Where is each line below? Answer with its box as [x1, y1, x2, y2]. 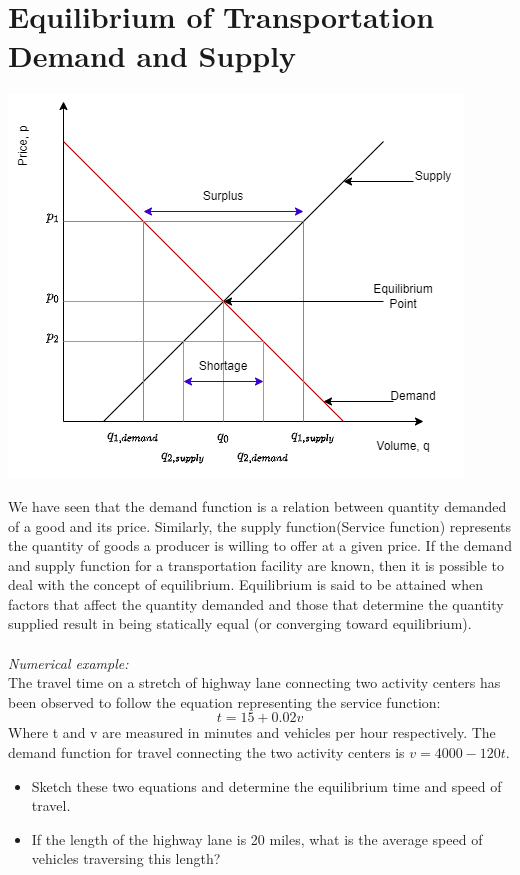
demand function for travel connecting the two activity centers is [8, 742, 405, 763]
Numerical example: [8, 652, 129, 673]
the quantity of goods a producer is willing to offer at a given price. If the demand [8, 535, 512, 556]
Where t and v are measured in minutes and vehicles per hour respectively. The [8, 722, 496, 743]
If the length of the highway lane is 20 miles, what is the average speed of [31, 828, 483, 849]
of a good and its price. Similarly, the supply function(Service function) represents [8, 515, 512, 536]
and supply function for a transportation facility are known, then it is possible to [8, 554, 505, 575]
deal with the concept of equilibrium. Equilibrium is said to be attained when [8, 574, 483, 595]
